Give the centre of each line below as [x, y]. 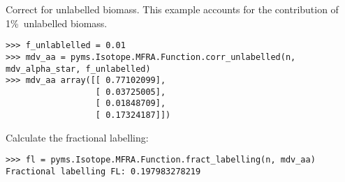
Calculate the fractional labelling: [77, 137]
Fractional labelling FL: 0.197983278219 [103, 172]
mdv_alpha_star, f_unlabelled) [78, 69]
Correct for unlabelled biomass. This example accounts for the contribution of [172, 9]
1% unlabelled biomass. [57, 23]
